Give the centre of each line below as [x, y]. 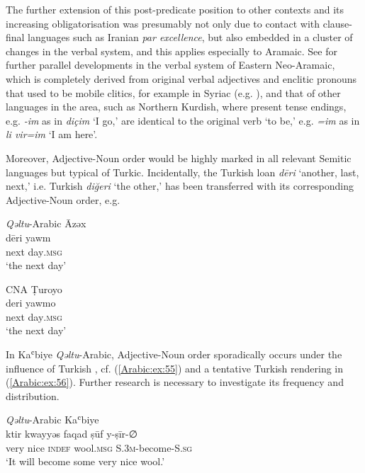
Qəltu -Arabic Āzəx [46, 223]
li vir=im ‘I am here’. [52, 134]
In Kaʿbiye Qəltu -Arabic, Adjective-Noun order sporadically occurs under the [174, 354]
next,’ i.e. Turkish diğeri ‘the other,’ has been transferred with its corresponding [180, 186]
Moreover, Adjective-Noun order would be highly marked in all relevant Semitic [179, 158]
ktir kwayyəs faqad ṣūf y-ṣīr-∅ [72, 434]
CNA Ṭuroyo [34, 289]
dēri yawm [28, 237]
